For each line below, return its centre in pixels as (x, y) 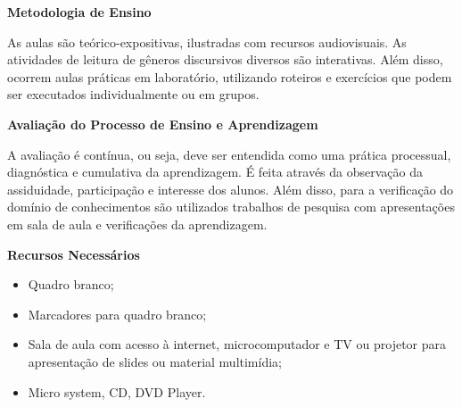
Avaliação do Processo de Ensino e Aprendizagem (163, 124)
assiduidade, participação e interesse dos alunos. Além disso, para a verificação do (231, 189)
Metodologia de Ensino (79, 12)
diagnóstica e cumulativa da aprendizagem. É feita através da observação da (215, 172)
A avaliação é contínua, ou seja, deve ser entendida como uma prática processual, (229, 154)
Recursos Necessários (74, 254)
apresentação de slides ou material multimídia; (155, 361)
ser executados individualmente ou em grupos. (133, 94)
